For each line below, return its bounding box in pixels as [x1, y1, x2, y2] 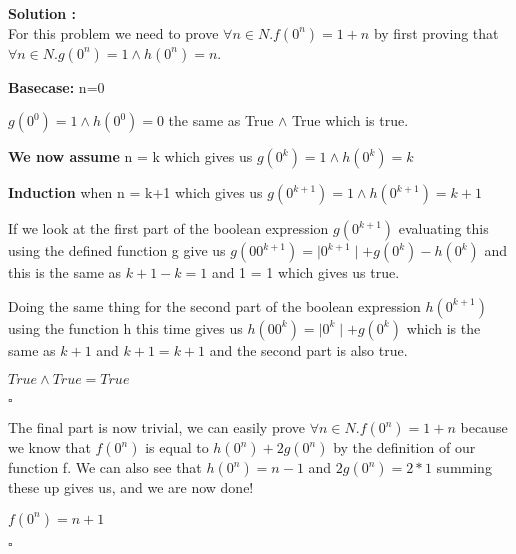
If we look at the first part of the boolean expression [8, 218, 329, 239]
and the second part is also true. [209, 339, 408, 360]
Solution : [8, 3, 76, 23]
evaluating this [398, 218, 489, 239]
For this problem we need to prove [8, 22, 219, 43]
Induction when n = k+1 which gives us [8, 182, 263, 203]
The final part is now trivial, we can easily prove [8, 417, 305, 438]
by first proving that [373, 22, 499, 43]
